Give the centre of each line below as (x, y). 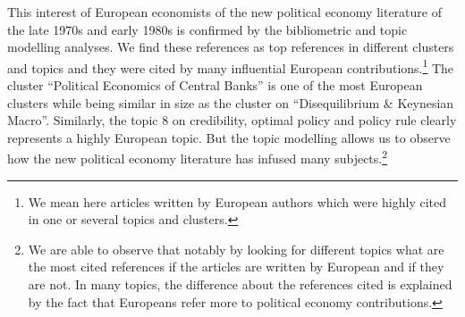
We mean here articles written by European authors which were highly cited (237, 201)
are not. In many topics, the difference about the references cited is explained (240, 284)
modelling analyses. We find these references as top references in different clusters (231, 47)
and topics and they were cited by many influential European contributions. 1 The (231, 66)
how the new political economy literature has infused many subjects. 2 (198, 157)
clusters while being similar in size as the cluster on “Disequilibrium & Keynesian (231, 102)
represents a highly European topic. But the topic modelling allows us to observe (229, 137)
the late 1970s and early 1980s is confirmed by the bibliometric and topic (207, 29)
